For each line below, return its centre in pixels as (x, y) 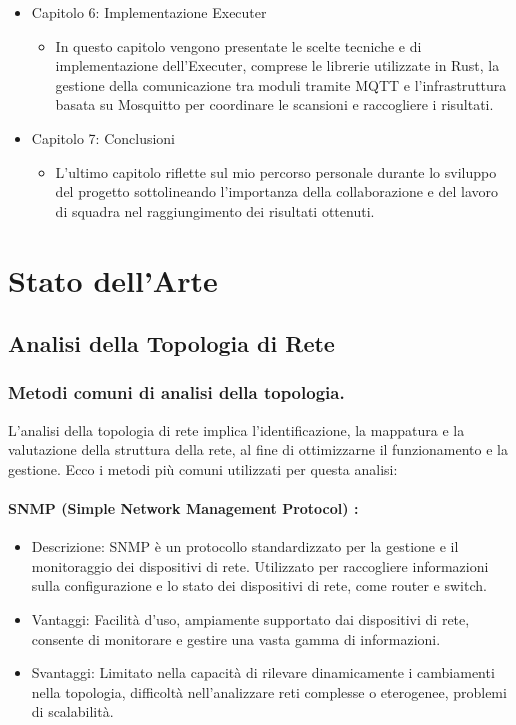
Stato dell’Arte (113, 279)
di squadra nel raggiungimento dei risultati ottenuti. (215, 210)
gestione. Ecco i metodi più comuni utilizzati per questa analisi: (203, 468)
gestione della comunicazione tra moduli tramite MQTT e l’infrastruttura (281, 84)
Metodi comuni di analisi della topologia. (176, 392)
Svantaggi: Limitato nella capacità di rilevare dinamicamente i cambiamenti (263, 672)
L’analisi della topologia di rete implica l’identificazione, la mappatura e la (236, 429)
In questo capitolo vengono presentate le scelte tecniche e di (238, 45)
